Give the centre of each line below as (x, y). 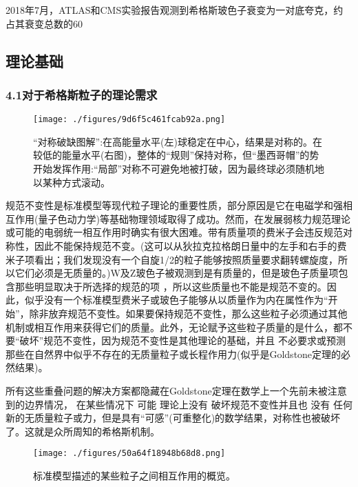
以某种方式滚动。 (72, 182)
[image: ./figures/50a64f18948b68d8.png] (129, 454)
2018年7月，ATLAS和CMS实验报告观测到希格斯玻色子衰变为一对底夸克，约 (175, 10)
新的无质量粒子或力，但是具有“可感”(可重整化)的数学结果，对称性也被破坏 (173, 418)
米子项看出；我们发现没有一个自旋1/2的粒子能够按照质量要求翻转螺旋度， (172, 259)
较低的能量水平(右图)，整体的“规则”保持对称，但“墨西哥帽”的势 (176, 155)
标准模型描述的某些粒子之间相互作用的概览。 (134, 475)
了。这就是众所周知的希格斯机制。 (83, 431)
